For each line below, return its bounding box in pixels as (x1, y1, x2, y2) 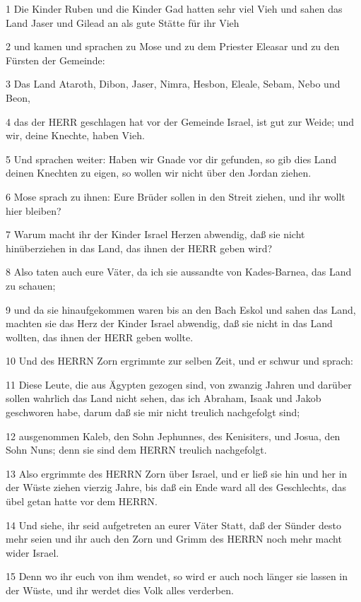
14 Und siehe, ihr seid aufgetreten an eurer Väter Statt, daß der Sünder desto (6, 517, 341, 532)
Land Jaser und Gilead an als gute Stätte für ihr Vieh (6, 15, 239, 30)
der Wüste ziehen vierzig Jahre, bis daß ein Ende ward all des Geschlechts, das (6, 480, 347, 495)
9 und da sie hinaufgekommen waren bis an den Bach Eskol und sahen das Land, (6, 302, 356, 317)
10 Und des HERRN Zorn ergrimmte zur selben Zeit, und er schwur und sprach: (6, 353, 353, 368)
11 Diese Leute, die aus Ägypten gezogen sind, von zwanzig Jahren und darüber (6, 377, 352, 391)
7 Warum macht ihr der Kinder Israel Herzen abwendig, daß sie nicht (6, 227, 305, 242)
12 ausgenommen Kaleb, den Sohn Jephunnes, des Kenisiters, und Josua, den (6, 428, 341, 443)
